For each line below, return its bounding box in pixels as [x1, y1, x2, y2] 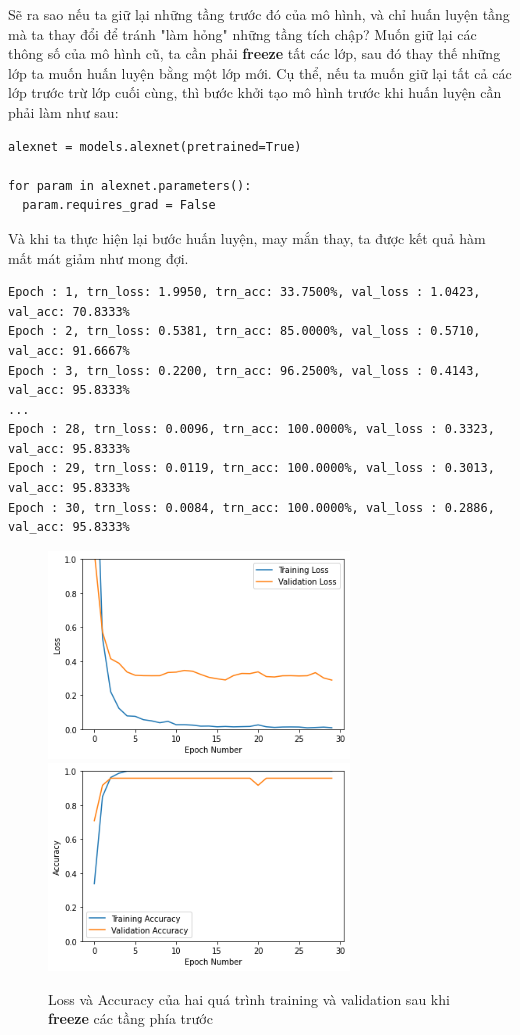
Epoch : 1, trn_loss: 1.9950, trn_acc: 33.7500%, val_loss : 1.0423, [8, 285, 481, 300]
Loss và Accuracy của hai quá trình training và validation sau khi [48, 988, 450, 1009]
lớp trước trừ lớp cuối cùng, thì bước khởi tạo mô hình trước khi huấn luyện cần [8, 82, 502, 103]
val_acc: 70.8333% [8, 304, 130, 319]
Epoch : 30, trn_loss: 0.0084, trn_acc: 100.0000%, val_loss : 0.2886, [8, 500, 495, 515]
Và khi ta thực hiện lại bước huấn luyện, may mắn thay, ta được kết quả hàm [8, 227, 486, 248]
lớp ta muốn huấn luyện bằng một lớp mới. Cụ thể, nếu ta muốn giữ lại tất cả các [8, 62, 512, 83]
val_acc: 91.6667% [8, 343, 130, 358]
